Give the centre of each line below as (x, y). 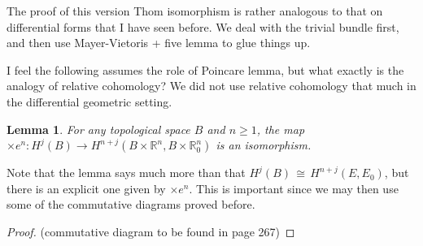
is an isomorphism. (264, 145)
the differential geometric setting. (89, 101)
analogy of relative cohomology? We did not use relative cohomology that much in (211, 86)
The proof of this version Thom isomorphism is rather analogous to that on (195, 11)
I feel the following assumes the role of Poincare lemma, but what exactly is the (205, 69)
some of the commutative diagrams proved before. (131, 204)
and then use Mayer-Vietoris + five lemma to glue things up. (159, 43)
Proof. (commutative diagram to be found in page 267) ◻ (151, 231)
